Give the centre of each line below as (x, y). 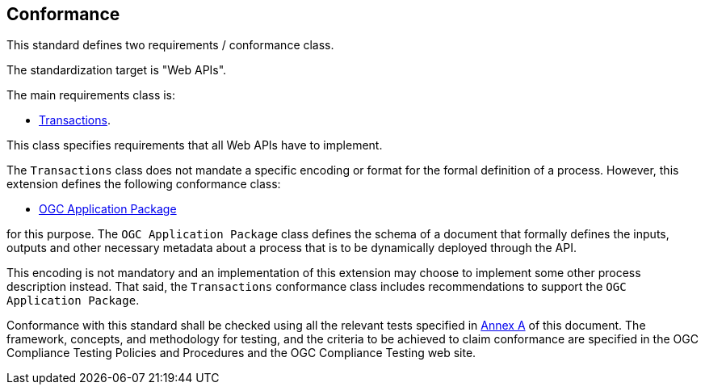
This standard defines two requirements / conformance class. (170, 45)
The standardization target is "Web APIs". (117, 70)
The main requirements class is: (91, 95)
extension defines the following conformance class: (144, 184)
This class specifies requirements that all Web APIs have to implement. (195, 145)
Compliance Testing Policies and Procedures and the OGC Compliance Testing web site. (241, 353)
